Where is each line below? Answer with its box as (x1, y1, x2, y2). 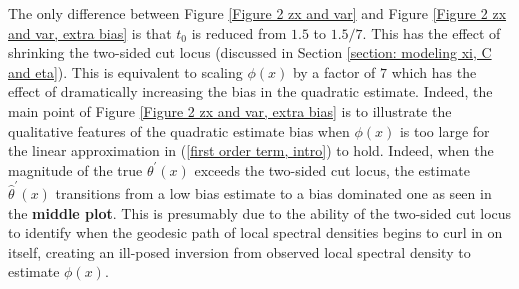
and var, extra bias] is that (8, 22, 172, 43)
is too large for (399, 120, 490, 141)
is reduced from (191, 22, 287, 43)
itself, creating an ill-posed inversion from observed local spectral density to (8, 241, 471, 262)
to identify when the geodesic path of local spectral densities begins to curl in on (8, 222, 503, 243)
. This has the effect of (362, 22, 501, 43)
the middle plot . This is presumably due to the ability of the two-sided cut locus (8, 202, 512, 223)
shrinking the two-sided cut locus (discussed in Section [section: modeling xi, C (8, 42, 492, 63)
